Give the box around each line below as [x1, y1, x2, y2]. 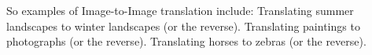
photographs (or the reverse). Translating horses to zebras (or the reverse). [6, 33, 366, 49]
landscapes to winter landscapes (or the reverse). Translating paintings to [6, 17, 360, 34]
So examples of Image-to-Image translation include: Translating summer [6, 2, 354, 18]
